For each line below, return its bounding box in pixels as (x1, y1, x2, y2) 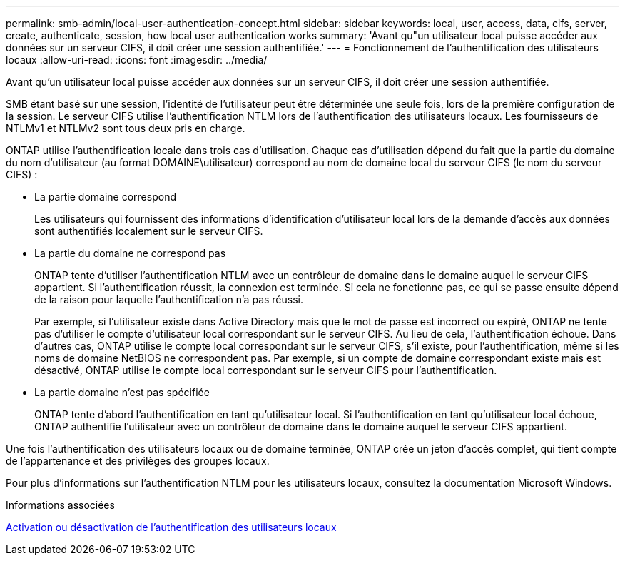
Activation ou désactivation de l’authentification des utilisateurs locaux (6, 521, 337, 533)
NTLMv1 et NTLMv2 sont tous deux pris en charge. (6, 122, 245, 134)
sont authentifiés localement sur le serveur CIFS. (34, 225, 263, 237)
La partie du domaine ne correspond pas (34, 247, 226, 259)
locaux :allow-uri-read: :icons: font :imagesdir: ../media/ (6, 54, 268, 66)
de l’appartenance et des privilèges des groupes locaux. (6, 455, 270, 467)
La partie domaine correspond (34, 191, 176, 203)
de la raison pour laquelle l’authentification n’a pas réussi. (34, 293, 304, 305)
